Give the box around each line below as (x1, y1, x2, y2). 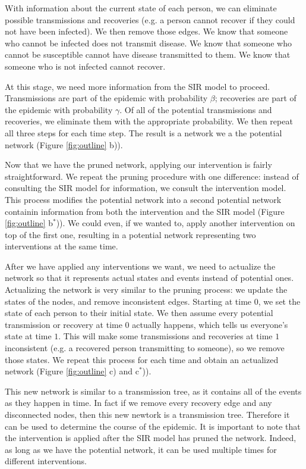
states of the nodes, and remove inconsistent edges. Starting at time (5, 295, 252, 307)
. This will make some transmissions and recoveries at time (58, 330, 273, 342)
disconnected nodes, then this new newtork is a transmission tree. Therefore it (5, 408, 290, 420)
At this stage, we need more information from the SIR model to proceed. (5, 80, 270, 92)
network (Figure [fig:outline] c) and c (5, 365, 139, 377)
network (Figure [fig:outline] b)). (5, 138, 123, 151)
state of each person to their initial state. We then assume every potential (5, 307, 273, 319)
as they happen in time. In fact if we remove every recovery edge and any (5, 396, 272, 409)
